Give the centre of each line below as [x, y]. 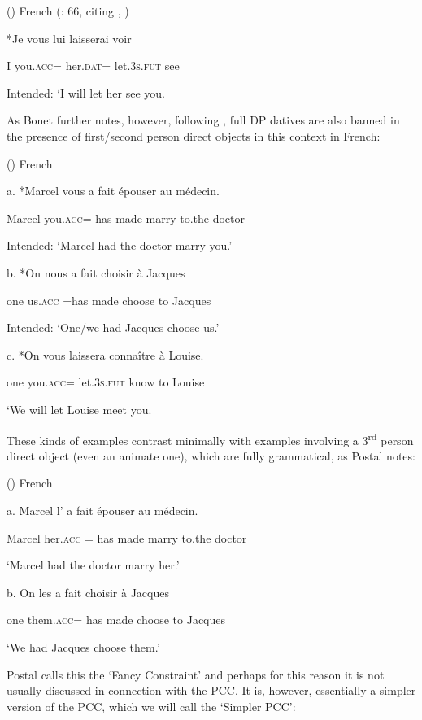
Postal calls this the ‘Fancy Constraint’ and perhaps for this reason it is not [196, 674]
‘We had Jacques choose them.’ [83, 646]
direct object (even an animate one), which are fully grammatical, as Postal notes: [211, 455]
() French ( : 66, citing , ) [68, 11]
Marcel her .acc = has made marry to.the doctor [127, 537]
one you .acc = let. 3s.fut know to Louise [106, 382]
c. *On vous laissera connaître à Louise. [105, 354]
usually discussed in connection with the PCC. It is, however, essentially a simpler [211, 690]
